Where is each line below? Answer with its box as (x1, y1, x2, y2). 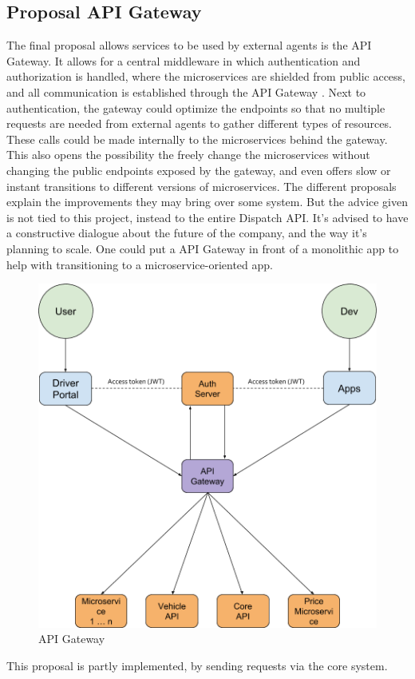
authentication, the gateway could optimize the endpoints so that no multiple (6, 99, 385, 116)
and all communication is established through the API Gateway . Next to (6, 83, 366, 100)
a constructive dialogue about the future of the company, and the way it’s (6, 224, 367, 241)
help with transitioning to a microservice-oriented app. (6, 256, 273, 272)
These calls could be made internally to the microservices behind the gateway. (6, 130, 388, 147)
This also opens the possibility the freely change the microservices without (6, 146, 370, 163)
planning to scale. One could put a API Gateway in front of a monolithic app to (6, 240, 399, 256)
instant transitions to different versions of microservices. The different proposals (6, 177, 397, 194)
